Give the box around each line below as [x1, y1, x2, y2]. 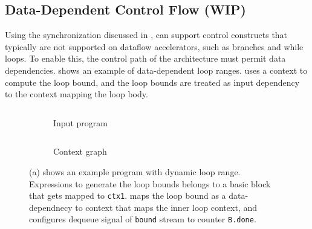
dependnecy [29, 201, 73, 213]
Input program [53, 116, 108, 129]
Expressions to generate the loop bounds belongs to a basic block [29, 177, 271, 190]
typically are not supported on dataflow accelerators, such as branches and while [5, 40, 304, 53]
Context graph [53, 145, 107, 158]
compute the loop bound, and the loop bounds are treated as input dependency [5, 76, 300, 88]
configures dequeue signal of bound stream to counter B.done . [29, 213, 256, 225]
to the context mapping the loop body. [5, 88, 148, 100]
